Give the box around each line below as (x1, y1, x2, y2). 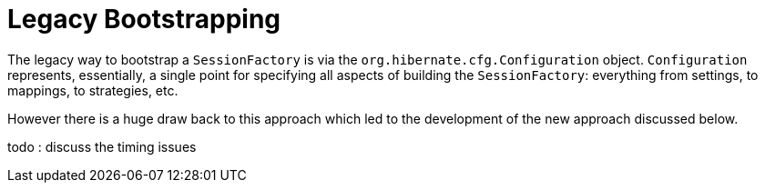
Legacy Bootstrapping (7, 4, 281, 35)
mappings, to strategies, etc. (7, 82, 178, 98)
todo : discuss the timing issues (7, 138, 197, 155)
